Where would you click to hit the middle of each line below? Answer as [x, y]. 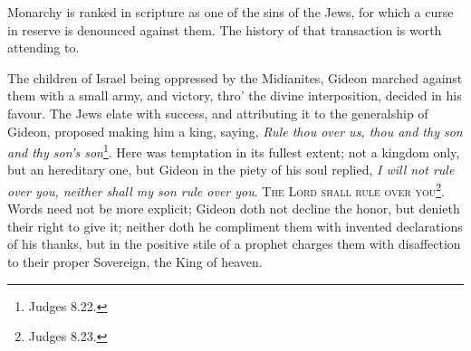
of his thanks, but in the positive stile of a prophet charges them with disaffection [234, 244]
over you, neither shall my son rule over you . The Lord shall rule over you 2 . [226, 190]
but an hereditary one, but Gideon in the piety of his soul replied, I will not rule [231, 170]
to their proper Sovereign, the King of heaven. [135, 262]
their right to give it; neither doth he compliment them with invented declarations [235, 226]
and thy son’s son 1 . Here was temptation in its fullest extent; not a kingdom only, [234, 151]
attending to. [43, 47]
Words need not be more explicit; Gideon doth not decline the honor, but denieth [234, 209]
